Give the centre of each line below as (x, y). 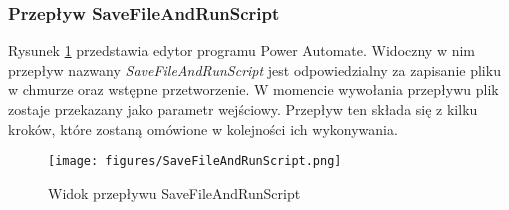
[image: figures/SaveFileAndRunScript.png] (195, 161)
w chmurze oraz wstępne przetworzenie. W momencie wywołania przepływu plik (253, 89)
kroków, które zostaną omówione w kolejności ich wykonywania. (203, 128)
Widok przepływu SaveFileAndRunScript (174, 192)
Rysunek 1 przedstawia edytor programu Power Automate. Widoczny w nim (242, 50)
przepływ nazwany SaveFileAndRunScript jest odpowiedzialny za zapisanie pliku (254, 69)
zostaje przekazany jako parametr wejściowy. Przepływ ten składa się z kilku (243, 109)
